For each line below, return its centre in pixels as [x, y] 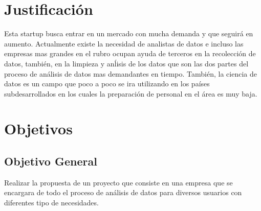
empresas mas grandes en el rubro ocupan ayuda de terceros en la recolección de [130, 53]
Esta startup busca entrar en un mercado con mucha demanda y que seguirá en [129, 33]
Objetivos [38, 128]
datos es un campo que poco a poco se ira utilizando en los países [107, 84]
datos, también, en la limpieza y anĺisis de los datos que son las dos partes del [126, 63]
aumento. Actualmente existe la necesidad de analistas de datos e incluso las [124, 43]
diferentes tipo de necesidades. [51, 203]
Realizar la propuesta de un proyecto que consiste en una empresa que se [118, 182]
